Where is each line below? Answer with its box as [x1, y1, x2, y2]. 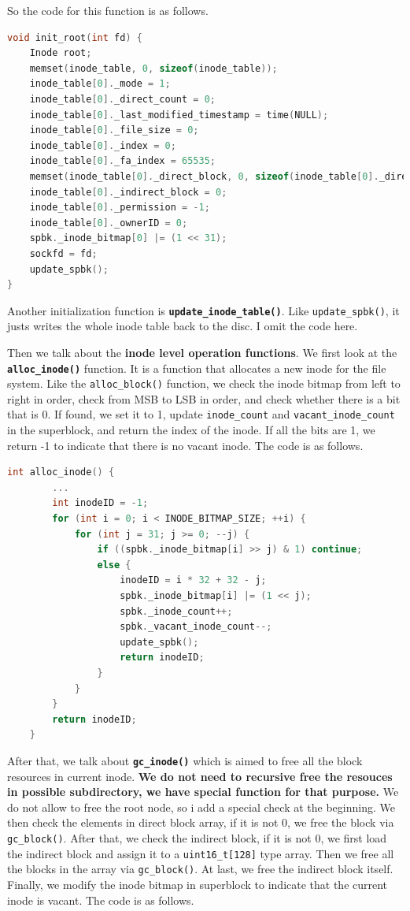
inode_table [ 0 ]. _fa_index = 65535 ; [29, 155, 216, 167]
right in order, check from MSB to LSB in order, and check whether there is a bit [7, 390, 401, 407]
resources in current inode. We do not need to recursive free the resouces [7, 768, 393, 784]
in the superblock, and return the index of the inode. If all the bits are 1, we [7, 422, 375, 438]
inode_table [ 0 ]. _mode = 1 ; [29, 78, 171, 90]
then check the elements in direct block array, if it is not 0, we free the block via [7, 814, 394, 831]
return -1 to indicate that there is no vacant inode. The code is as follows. [7, 437, 364, 453]
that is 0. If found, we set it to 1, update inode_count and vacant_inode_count [7, 406, 395, 422]
